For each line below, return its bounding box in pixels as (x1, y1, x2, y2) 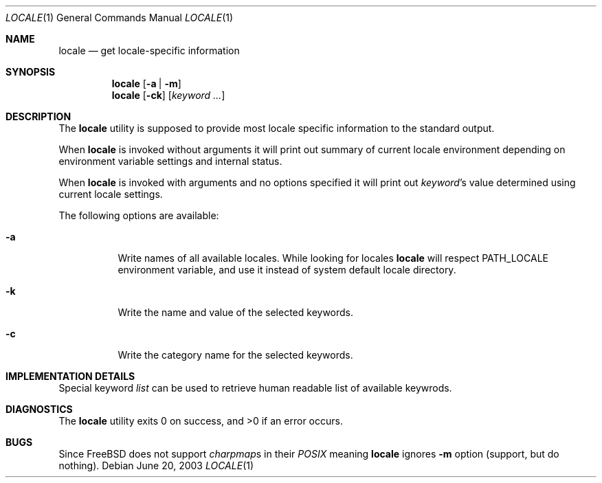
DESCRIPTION (5, 111, 71, 122)
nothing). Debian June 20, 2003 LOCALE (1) (58, 460, 254, 471)
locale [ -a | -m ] (111, 78, 181, 89)
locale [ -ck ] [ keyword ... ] (111, 89, 225, 101)
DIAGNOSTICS (5, 403, 73, 415)
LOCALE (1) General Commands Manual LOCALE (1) (5, 12, 234, 23)
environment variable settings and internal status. (58, 155, 282, 167)
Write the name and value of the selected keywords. (118, 306, 354, 318)
